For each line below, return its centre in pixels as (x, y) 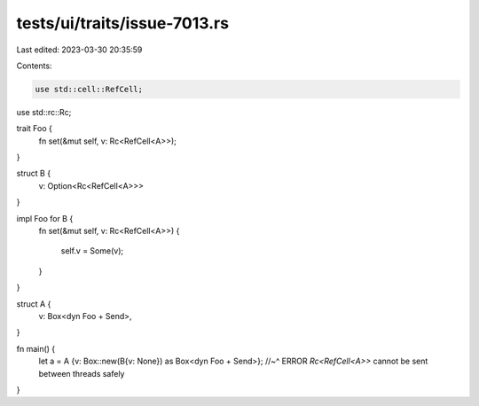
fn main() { (36, 348)
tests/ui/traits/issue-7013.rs (123, 23)
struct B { (34, 174)
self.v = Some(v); (92, 251)
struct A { (34, 304)
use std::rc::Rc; (44, 112)
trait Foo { (35, 129)
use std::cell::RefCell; (89, 89)
